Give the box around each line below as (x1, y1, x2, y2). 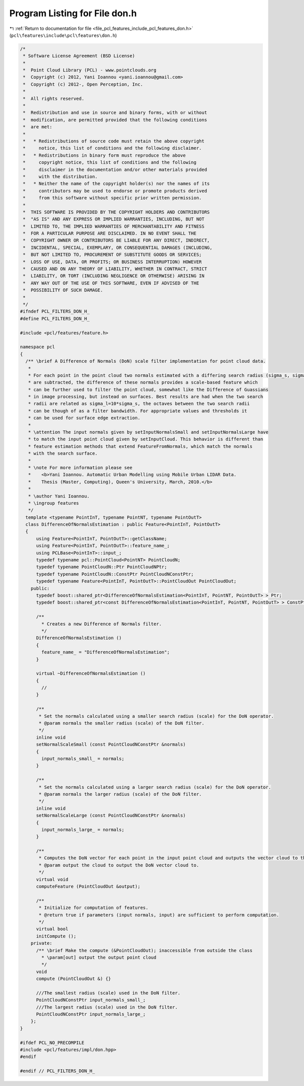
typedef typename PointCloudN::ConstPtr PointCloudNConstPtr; (36, 571, 194, 577)
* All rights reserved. (23, 95, 85, 101)
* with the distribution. (23, 173, 98, 180)
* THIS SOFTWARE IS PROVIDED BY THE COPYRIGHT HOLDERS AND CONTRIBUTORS (23, 209, 210, 215)
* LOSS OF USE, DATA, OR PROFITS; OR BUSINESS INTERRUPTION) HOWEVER (23, 259, 202, 265)
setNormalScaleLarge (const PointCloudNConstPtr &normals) (36, 813, 186, 819)
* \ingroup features (28, 500, 80, 506)
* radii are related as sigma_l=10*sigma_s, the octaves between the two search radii (28, 401, 250, 407)
